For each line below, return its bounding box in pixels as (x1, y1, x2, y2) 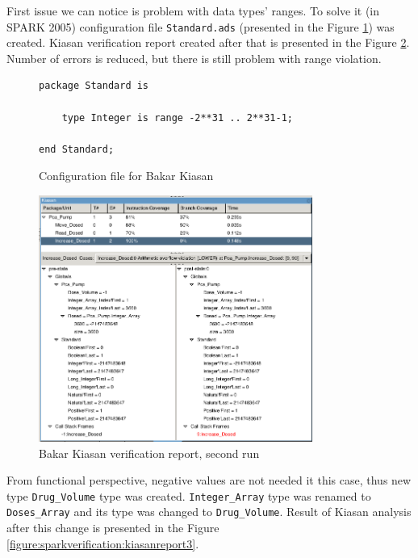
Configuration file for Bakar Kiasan (39, 167, 214, 184)
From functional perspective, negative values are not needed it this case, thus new (6, 472, 412, 489)
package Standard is (39, 80, 149, 92)
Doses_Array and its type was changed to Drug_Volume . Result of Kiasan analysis (6, 503, 412, 520)
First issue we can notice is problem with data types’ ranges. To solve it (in (6, 2, 380, 19)
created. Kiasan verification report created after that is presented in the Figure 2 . (6, 34, 410, 51)
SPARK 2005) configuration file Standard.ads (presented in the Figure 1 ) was (6, 18, 395, 35)
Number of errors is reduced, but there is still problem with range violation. (6, 49, 382, 66)
